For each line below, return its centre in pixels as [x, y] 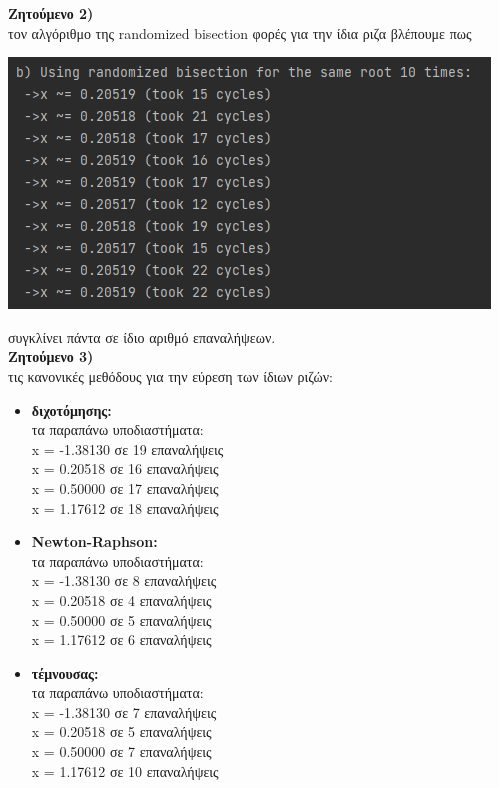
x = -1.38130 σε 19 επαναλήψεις [127, 448]
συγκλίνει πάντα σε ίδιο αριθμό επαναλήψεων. [142, 336]
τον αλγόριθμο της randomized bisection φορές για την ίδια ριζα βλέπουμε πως [240, 32]
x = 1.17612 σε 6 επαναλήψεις [121, 639]
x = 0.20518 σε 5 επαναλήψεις [121, 731]
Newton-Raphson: [94, 541]
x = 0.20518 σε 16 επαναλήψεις [125, 468]
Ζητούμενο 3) [51, 356]
